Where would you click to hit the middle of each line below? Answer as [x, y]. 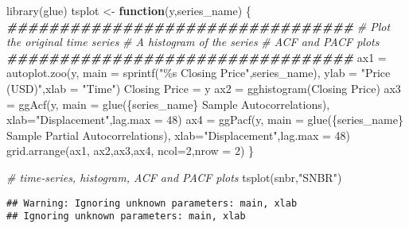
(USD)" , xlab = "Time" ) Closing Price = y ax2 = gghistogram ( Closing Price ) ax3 [204, 88]
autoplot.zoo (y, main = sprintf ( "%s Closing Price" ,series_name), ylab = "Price [199, 73]
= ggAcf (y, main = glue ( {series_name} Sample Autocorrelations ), [168, 104]
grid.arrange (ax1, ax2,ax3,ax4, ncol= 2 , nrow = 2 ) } [130, 151]
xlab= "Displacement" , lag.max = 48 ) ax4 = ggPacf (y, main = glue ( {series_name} [205, 120]
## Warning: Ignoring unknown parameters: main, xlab [152, 203]
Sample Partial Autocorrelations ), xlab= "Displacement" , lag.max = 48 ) [179, 135]
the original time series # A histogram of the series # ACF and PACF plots [193, 42]
